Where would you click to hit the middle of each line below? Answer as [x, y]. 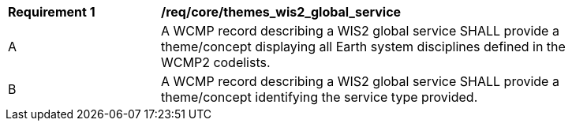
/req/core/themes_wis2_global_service [281, 12]
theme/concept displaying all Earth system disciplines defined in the [363, 47]
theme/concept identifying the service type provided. [320, 97]
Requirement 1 [52, 12]
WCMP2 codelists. [216, 62]
